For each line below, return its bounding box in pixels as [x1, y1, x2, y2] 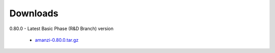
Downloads [9, 8, 59, 19]
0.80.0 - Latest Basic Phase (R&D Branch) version [9, 25, 114, 32]
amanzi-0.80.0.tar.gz [35, 37, 79, 43]
